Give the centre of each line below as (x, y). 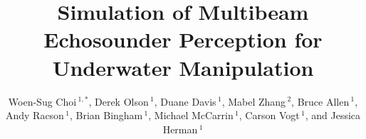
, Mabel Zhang (254, 101)
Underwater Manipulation (183, 67)
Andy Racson (35, 115)
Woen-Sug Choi (42, 101)
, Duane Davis (185, 101)
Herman (180, 129)
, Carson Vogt (269, 115)
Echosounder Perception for (183, 39)
